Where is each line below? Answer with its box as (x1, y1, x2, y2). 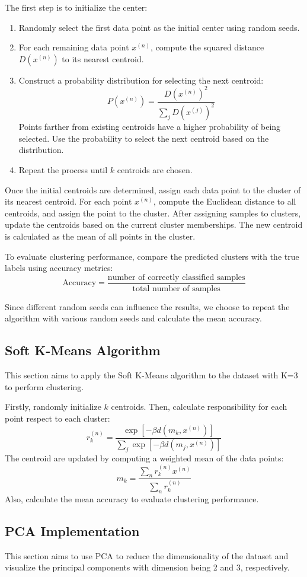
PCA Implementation (5, 521, 140, 540)
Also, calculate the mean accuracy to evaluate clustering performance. (5, 492, 259, 505)
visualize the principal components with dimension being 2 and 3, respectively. (5, 561, 290, 573)
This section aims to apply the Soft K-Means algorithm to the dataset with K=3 (5, 369, 298, 381)
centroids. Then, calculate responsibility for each (111, 400, 287, 413)
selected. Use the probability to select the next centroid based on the (18, 132, 269, 144)
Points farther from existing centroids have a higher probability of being (18, 120, 281, 133)
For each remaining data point (18, 41, 129, 53)
